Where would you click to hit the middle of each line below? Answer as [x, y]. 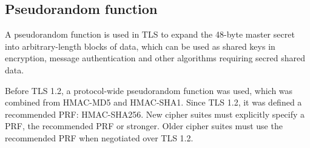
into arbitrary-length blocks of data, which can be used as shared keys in [140, 46]
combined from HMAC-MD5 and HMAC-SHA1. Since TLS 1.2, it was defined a [153, 102]
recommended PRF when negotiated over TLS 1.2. [99, 137]
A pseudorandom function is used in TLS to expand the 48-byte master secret [150, 34]
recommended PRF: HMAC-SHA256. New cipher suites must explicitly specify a [155, 114]
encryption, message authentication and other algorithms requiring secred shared [155, 58]
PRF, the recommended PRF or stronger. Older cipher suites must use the [144, 126]
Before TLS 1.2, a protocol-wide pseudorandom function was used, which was [149, 90]
